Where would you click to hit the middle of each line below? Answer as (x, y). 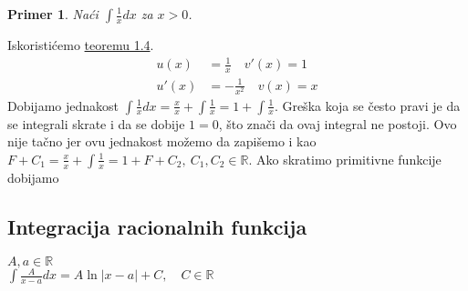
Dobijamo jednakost (63, 105)
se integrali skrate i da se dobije (96, 123)
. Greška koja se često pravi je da (367, 105)
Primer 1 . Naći (53, 14)
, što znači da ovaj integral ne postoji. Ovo (338, 123)
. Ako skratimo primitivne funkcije (345, 159)
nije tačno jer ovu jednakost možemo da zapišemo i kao (162, 141)
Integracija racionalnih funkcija (157, 226)
